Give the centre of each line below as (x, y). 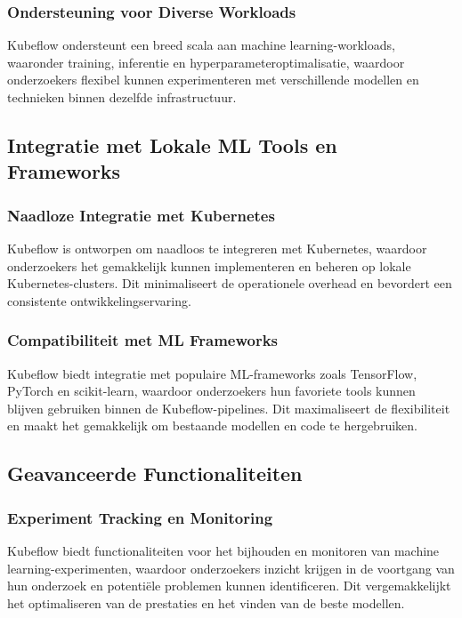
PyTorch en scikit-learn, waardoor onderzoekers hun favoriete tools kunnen (211, 391)
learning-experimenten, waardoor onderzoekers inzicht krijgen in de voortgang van (231, 568)
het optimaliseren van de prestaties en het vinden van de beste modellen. (206, 602)
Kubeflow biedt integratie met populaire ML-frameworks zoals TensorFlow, (212, 373)
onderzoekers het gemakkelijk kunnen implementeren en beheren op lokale (209, 265)
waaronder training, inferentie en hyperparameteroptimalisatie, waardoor (206, 62)
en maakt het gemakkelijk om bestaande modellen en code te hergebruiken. (212, 425)
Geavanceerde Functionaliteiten (155, 474)
